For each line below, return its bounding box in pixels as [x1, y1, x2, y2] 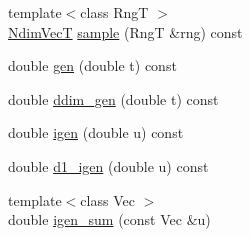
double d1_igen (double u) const [8, 155, 209, 176]
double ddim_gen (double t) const [8, 88, 219, 109]
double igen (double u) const [8, 122, 184, 143]
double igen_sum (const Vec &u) [8, 209, 211, 230]
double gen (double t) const [8, 55, 177, 76]
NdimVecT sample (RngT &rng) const [8, 21, 243, 42]
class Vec [80, 189, 135, 210]
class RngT [80, 2, 149, 22]
